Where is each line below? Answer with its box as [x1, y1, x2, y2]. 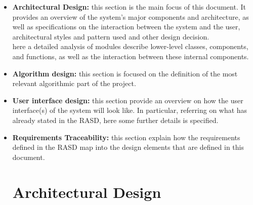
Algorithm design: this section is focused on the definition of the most [12, 68, 238, 78]
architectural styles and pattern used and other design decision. [12, 31, 209, 42]
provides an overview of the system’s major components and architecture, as [12, 11, 249, 22]
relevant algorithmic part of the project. [12, 78, 136, 89]
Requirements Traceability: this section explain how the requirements [12, 132, 240, 142]
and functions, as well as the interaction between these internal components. [12, 51, 249, 61]
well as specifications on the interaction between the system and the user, [12, 21, 240, 32]
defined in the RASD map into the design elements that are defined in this [12, 142, 244, 152]
